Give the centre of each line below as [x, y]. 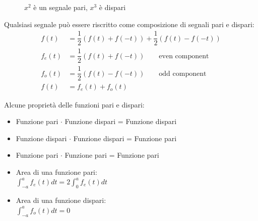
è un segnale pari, [60, 7]
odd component [183, 74]
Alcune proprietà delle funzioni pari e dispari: [74, 104]
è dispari [112, 7]
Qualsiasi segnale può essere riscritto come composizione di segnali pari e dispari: [129, 24]
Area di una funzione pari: [56, 172]
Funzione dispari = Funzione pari [125, 138]
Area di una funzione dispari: [61, 200]
